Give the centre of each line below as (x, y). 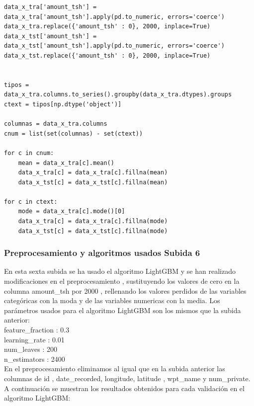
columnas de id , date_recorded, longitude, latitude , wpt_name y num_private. (127, 378)
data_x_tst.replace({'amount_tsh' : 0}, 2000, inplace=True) (107, 55)
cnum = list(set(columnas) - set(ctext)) (74, 133)
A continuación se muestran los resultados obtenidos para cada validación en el (124, 388)
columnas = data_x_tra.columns (56, 124)
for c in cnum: (29, 153)
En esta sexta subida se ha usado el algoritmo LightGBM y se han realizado (120, 271)
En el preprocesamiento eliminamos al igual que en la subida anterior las (115, 368)
